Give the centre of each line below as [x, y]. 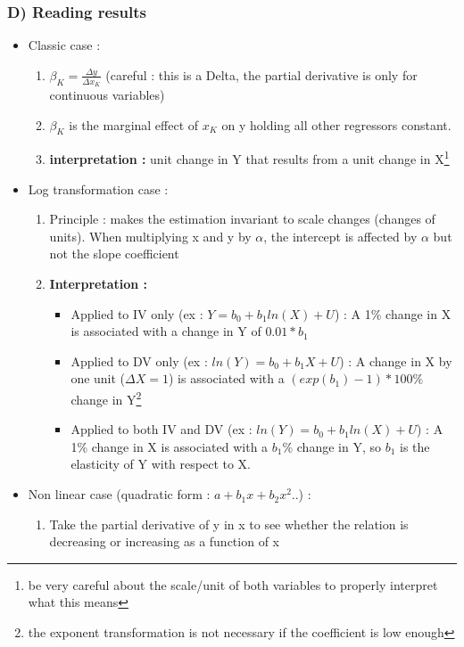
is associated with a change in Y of [166, 331]
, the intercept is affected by [340, 236]
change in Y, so [339, 446]
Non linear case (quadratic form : [119, 494]
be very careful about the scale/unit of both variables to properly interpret [233, 584]
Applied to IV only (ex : [137, 313]
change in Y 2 [106, 398]
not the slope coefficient [114, 254]
